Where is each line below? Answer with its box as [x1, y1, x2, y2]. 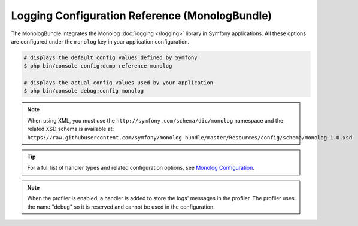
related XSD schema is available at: [27, 126, 114, 133]
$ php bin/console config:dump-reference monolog [23, 63, 172, 69]
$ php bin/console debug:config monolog [23, 87, 144, 94]
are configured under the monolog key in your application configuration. [11, 38, 190, 45]
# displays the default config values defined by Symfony [23, 54, 198, 61]
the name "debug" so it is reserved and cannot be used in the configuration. [27, 203, 215, 210]
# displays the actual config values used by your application [23, 80, 214, 86]
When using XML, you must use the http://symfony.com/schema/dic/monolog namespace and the [27, 117, 284, 124]
